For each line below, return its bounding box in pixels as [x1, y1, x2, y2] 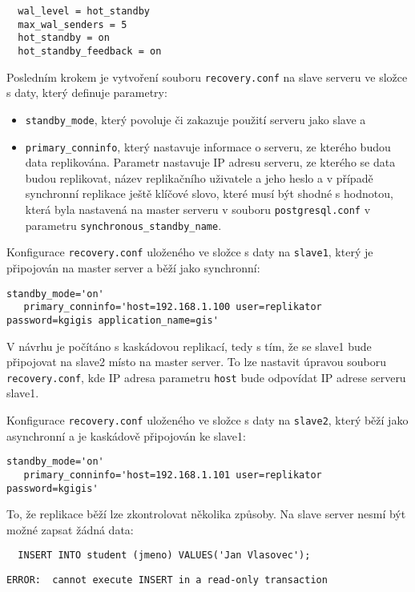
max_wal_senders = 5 [18, 18, 127, 30]
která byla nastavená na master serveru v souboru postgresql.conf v [25, 200, 371, 217]
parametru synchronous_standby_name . [25, 216, 222, 233]
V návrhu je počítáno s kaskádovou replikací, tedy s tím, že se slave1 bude [6, 337, 372, 354]
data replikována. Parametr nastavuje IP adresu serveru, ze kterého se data [25, 154, 396, 171]
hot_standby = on [18, 32, 110, 44]
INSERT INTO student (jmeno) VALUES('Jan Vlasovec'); [18, 550, 311, 562]
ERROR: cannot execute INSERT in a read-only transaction [6, 574, 328, 586]
